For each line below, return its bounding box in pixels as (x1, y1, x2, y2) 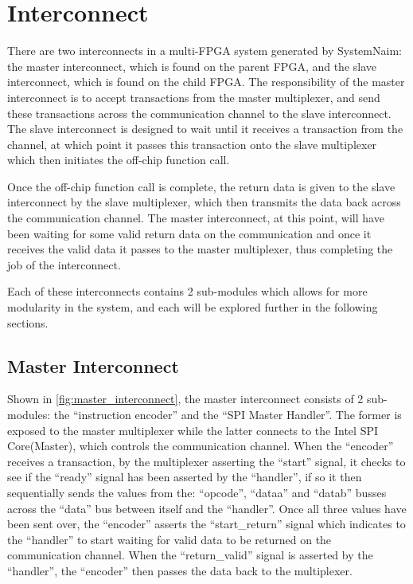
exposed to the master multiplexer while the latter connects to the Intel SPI (7, 421, 379, 438)
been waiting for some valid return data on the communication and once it (7, 225, 372, 241)
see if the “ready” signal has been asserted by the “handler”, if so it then (7, 468, 362, 485)
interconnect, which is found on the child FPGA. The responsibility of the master (7, 73, 405, 90)
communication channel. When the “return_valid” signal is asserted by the (7, 547, 373, 563)
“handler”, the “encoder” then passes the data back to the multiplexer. (7, 562, 353, 578)
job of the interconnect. (7, 256, 121, 272)
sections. (7, 314, 49, 331)
